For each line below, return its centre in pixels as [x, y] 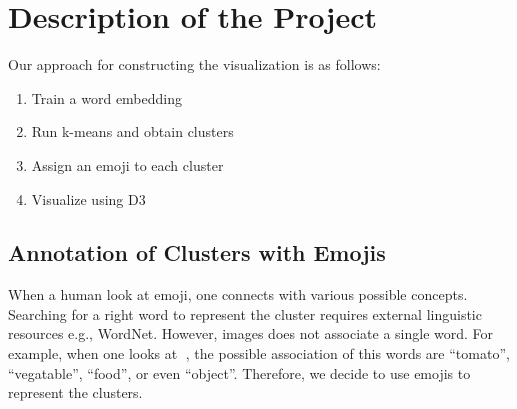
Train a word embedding [107, 97]
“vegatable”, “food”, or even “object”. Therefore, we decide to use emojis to [239, 372]
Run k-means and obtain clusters [132, 131]
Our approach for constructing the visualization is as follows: [194, 64]
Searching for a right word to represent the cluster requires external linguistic [245, 313]
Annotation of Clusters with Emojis [197, 252]
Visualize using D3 [88, 198]
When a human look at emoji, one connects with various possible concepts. [238, 294]
